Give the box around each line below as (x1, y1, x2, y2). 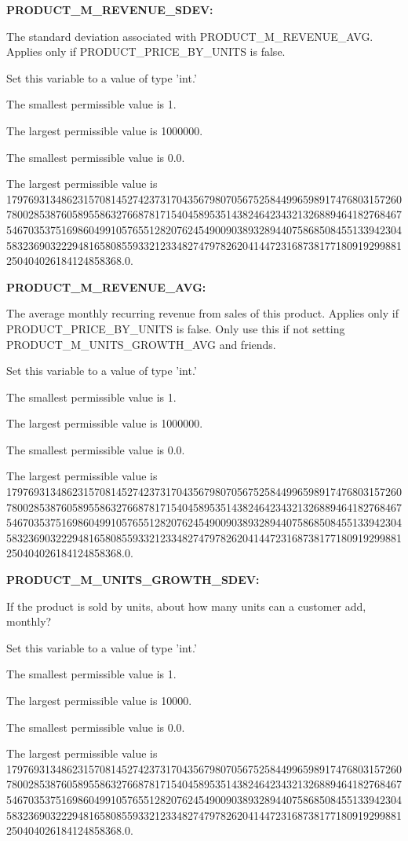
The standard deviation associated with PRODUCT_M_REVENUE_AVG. (6, 28, 373, 44)
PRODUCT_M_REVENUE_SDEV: (6, 2, 213, 17)
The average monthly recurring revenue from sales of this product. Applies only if (6, 305, 399, 321)
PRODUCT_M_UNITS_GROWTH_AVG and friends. (6, 336, 276, 352)
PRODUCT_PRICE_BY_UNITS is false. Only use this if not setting (6, 320, 345, 336)
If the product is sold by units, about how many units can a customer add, (6, 597, 366, 614)
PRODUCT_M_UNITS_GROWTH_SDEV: (6, 571, 260, 588)
